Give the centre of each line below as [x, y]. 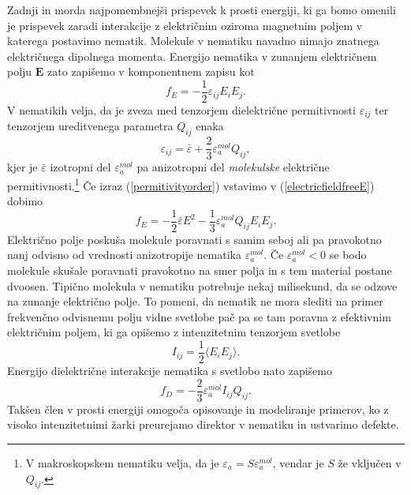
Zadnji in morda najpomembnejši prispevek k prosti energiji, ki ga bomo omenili [202, 9]
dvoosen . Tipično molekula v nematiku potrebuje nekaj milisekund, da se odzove [202, 285]
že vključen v [370, 462]
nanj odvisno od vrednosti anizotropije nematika [125, 255]
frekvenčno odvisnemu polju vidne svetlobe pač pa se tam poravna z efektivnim [199, 316]
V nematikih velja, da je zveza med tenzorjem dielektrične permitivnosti [181, 110]
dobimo [25, 201]
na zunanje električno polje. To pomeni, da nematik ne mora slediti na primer [195, 301]
